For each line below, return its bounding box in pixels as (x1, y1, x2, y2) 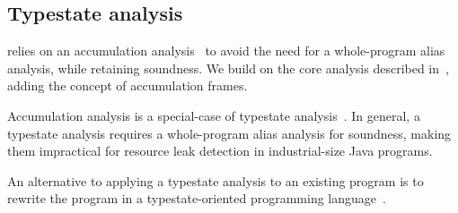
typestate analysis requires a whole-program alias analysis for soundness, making (7, 124, 452, 142)
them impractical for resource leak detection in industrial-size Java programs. (7, 141, 433, 160)
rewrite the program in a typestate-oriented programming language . (7, 189, 386, 208)
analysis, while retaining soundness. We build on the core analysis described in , (7, 58, 449, 77)
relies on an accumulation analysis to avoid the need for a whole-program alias (7, 41, 445, 60)
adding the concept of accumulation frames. (7, 76, 248, 95)
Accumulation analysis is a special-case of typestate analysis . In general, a (7, 106, 420, 124)
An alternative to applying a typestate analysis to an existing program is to (7, 171, 424, 190)
